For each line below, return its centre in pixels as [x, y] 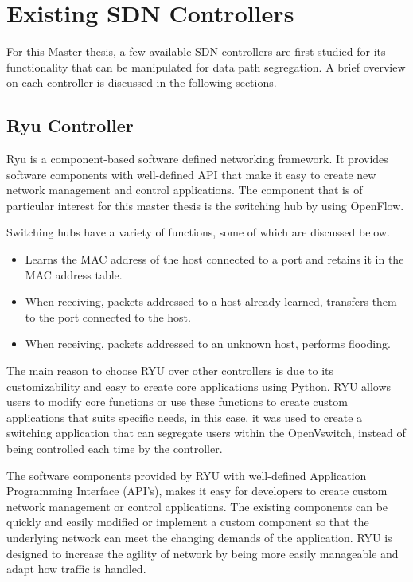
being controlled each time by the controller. [115, 449]
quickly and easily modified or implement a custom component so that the [188, 522]
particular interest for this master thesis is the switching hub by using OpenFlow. [205, 205]
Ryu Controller [70, 125]
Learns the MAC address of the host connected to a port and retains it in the [214, 259]
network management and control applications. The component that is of [185, 190]
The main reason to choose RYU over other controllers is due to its [170, 371]
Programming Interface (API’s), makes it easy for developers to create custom [197, 491]
